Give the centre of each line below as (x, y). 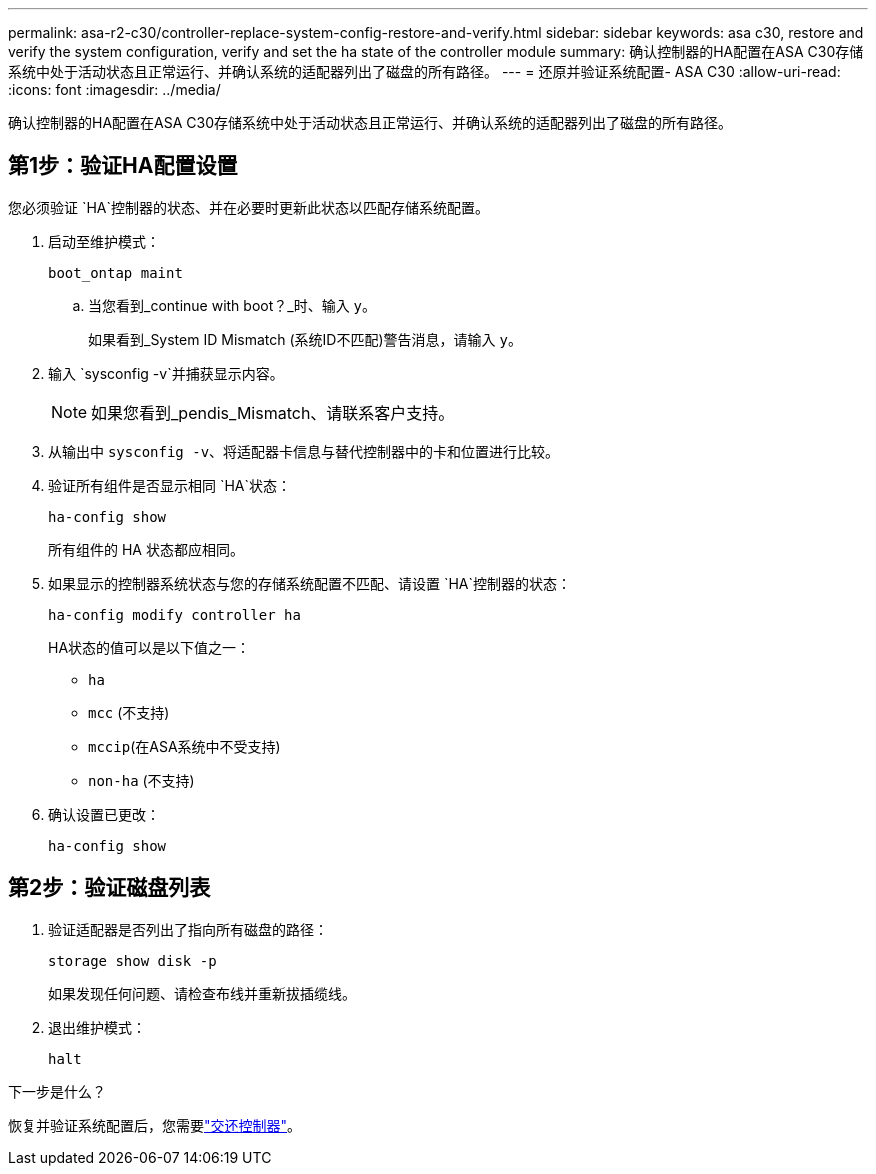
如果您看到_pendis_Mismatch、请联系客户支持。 (273, 412)
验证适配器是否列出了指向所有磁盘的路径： (188, 929)
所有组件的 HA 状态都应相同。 (146, 549)
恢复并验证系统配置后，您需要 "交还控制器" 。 (155, 1125)
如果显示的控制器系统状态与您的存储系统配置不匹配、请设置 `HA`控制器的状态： (310, 583)
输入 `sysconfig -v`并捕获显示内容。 (166, 373)
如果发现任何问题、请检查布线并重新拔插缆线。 (202, 993)
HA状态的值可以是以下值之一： (149, 647)
